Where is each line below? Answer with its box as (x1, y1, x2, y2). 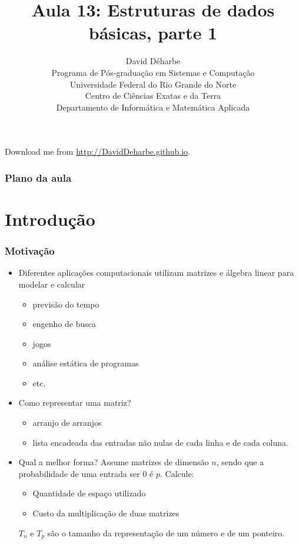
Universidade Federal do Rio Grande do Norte (69, 78, 237, 90)
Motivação (5, 243, 55, 258)
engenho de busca (32, 318, 97, 330)
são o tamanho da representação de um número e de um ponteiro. (47, 526, 285, 539)
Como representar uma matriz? (18, 396, 131, 409)
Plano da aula (5, 170, 72, 185)
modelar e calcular (18, 278, 85, 290)
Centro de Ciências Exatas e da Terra (85, 89, 221, 102)
